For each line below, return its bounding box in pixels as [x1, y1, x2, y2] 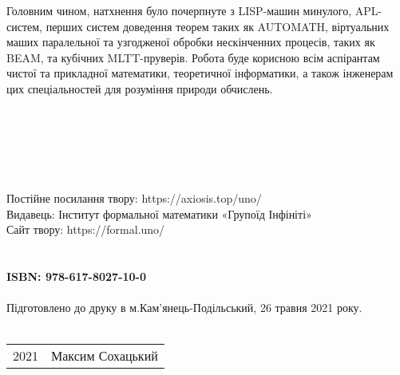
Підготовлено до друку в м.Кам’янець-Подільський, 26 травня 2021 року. [6, 299, 362, 316]
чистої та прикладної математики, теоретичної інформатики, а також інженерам [6, 65, 394, 81]
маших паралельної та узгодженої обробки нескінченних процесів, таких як [6, 34, 375, 50]
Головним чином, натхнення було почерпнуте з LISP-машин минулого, [6, 2, 352, 18]
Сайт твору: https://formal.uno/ [6, 221, 165, 238]
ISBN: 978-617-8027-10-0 [6, 268, 147, 285]
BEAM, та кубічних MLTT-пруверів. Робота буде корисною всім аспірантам [6, 49, 380, 65]
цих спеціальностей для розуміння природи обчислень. [6, 80, 273, 97]
